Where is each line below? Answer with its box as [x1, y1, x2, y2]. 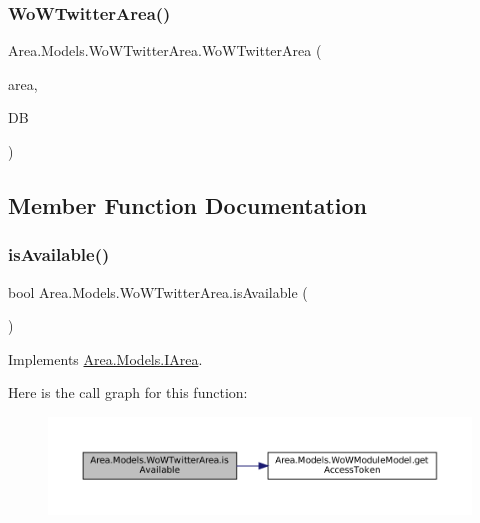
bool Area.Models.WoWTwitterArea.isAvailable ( [8, 281, 308, 302]
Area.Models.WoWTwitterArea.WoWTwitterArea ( [8, 40, 322, 61]
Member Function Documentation [8, 189, 368, 220]
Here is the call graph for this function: [8, 382, 248, 403]
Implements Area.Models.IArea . [8, 348, 203, 369]
